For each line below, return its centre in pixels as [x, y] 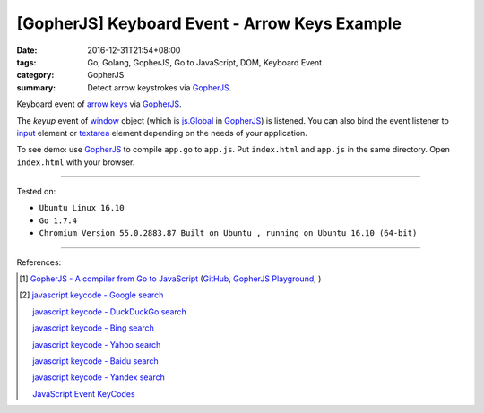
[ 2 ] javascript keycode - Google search [91, 295]
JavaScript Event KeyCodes [84, 393]
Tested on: [36, 192]
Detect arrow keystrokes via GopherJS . [160, 87]
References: [39, 262]
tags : [26, 62]
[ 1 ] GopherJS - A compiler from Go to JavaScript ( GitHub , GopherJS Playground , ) [170, 279]
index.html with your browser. [76, 162]
